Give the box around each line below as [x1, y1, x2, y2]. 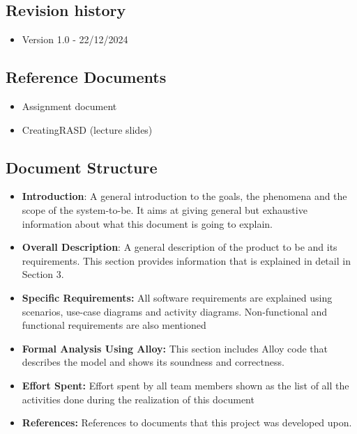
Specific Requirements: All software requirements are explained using [22, 290, 333, 304]
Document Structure [6, 156, 158, 178]
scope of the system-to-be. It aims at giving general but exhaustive [22, 202, 307, 217]
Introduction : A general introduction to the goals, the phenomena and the [22, 189, 347, 203]
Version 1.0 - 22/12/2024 [22, 32, 128, 47]
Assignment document [22, 99, 117, 113]
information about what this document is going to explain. [22, 216, 273, 231]
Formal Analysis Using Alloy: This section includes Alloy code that [22, 341, 328, 355]
